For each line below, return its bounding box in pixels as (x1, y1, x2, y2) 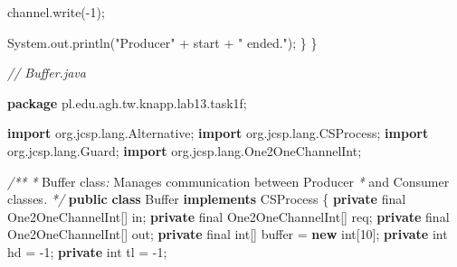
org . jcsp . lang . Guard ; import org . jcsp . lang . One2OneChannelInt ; (7, 141, 362, 160)
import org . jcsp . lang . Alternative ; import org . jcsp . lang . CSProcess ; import (7, 124, 429, 143)
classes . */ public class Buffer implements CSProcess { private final (7, 189, 406, 208)
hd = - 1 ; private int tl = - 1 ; (7, 242, 167, 261)
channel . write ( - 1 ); (7, 3, 105, 21)
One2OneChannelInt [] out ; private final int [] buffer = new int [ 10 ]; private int (7, 225, 448, 244)
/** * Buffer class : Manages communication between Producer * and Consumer (7, 171, 450, 190)
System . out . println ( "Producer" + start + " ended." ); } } (7, 32, 318, 51)
